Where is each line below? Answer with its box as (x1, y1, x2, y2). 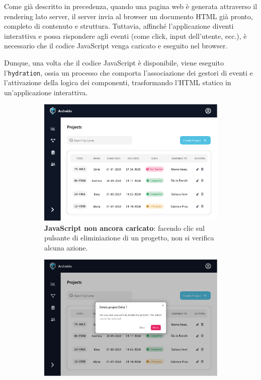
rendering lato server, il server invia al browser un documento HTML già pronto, (4, 11, 253, 21)
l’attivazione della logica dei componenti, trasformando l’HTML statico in (4, 77, 231, 88)
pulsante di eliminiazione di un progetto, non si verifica (44, 232, 214, 243)
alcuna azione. (44, 242, 88, 252)
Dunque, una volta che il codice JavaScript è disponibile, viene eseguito (4, 57, 224, 68)
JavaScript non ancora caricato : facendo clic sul (44, 222, 205, 233)
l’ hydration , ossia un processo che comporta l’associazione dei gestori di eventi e (4, 67, 253, 78)
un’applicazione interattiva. (4, 87, 88, 97)
